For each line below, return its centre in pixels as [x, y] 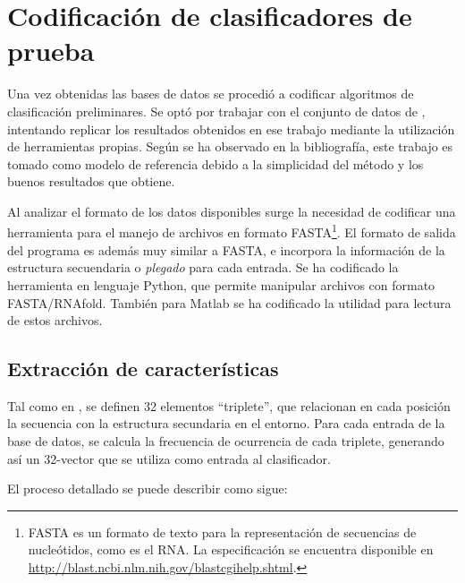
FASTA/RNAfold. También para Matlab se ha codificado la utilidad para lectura [229, 302]
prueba [51, 51]
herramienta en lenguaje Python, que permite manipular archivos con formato [221, 284]
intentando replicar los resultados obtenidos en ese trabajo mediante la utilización [231, 129]
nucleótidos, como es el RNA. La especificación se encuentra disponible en [231, 549]
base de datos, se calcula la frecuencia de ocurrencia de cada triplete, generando [226, 441]
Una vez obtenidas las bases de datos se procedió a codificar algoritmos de [211, 94]
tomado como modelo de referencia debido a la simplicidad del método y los [216, 163]
